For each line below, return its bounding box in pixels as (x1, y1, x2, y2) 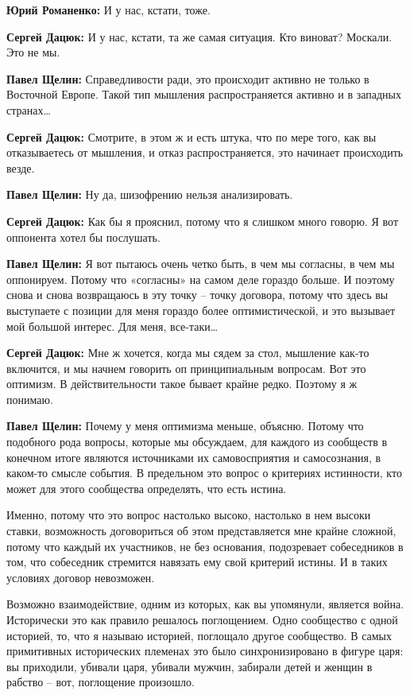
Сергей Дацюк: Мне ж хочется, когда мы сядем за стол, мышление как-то (6, 344, 369, 361)
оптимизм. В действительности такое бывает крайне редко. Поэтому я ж (6, 375, 358, 392)
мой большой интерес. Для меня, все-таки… (6, 317, 219, 334)
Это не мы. (6, 44, 60, 60)
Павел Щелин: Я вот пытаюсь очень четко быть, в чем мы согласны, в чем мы (6, 255, 395, 272)
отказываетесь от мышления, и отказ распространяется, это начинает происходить (6, 144, 404, 161)
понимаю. (6, 390, 53, 407)
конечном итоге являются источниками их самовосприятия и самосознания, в (6, 448, 381, 465)
